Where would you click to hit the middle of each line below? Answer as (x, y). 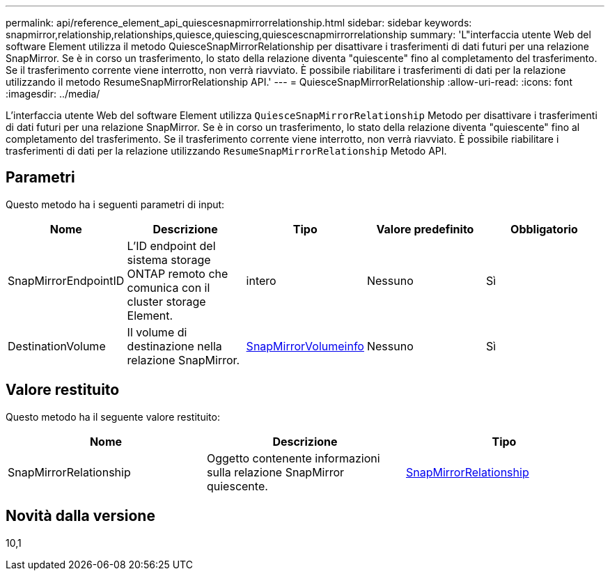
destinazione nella (174, 346)
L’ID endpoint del (171, 246)
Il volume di (157, 332)
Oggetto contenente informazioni (293, 458)
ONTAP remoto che (178, 273)
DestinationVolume (57, 346)
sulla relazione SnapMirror (275, 472)
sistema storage (169, 259)
